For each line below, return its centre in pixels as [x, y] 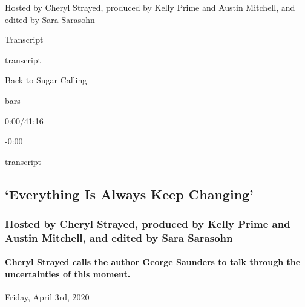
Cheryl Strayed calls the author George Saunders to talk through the [153, 262]
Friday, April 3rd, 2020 [47, 297]
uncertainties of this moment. [68, 274]
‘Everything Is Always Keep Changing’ [129, 194]
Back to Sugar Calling [46, 80]
